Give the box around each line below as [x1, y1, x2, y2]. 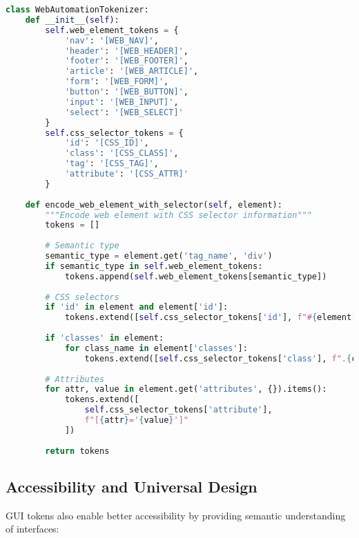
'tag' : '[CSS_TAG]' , [64, 159, 159, 169]
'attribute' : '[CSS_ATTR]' [64, 169, 188, 179]
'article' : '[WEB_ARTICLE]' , [64, 66, 199, 77]
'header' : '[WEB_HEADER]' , [64, 46, 188, 56]
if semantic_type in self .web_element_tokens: [45, 261, 263, 271]
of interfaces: [6, 521, 59, 536]
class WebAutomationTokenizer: [6, 5, 149, 14]
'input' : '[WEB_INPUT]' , [64, 97, 179, 107]
